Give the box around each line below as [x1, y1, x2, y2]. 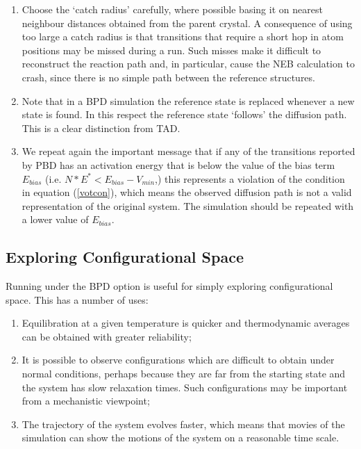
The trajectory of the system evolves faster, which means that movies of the [22, 416, 345, 431]
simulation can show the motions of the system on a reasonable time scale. [22, 430, 339, 445]
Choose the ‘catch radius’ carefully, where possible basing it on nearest [22, 2, 323, 16]
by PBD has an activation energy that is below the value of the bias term [22, 157, 335, 172]
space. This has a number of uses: [6, 292, 149, 307]
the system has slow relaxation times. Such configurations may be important [22, 379, 348, 394]
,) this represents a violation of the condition [155, 171, 345, 186]
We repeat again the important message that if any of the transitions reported [22, 144, 355, 158]
